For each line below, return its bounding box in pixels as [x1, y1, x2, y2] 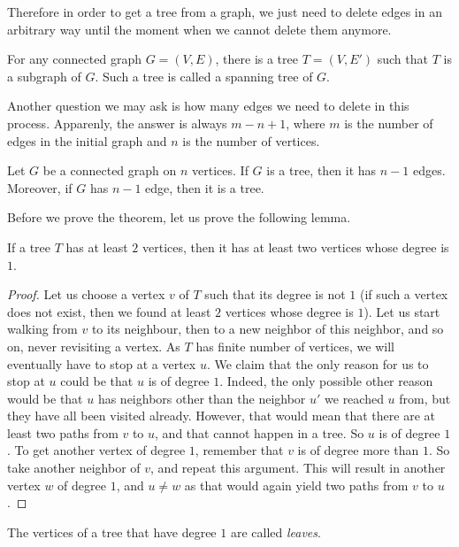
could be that [60, 372, 134, 390]
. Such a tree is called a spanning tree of [95, 66, 313, 85]
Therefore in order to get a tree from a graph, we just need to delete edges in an [7, 3, 442, 20]
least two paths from [7, 423, 119, 442]
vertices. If [192, 161, 249, 180]
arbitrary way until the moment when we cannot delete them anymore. [7, 19, 392, 38]
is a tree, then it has [266, 161, 377, 180]
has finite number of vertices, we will [195, 336, 394, 355]
